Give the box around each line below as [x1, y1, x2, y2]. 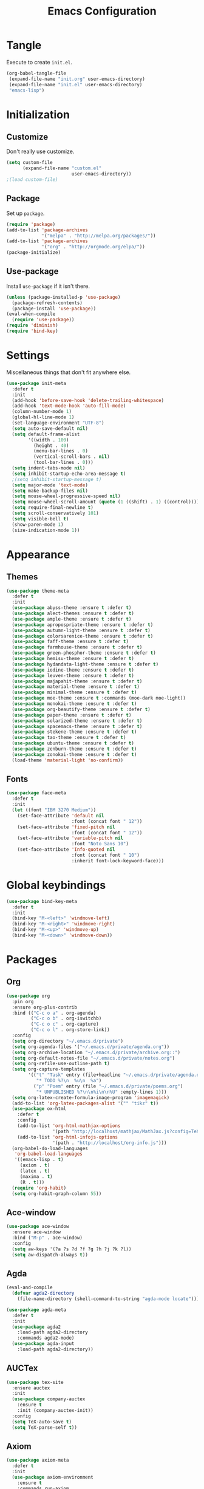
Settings [6, 349, 50, 363]
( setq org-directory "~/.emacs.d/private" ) [12, 1038, 123, 1044]
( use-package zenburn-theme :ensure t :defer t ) [12, 746, 137, 752]
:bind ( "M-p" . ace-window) [12, 1235, 83, 1241]
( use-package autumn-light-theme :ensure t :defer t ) [12, 627, 151, 633]
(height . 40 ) [33, 442, 69, 449]
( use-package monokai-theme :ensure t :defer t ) [12, 701, 137, 707]
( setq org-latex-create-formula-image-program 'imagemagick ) [12, 1094, 170, 1100]
